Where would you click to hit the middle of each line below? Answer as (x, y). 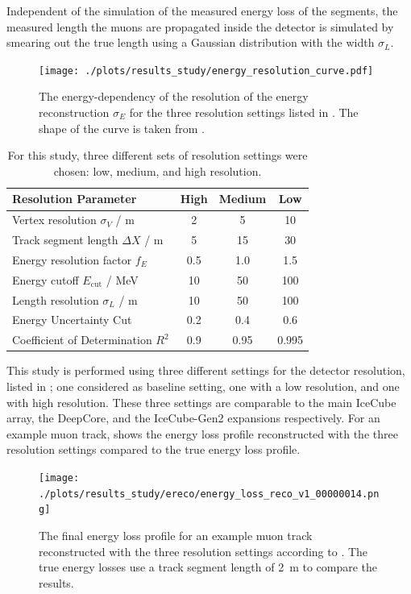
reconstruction (74, 112)
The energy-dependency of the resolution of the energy (174, 96)
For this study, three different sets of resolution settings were (158, 155)
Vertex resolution (54, 220)
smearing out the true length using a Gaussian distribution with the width (191, 42)
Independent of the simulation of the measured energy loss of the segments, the (202, 10)
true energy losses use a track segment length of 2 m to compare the (208, 567)
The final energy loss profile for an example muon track (176, 535)
